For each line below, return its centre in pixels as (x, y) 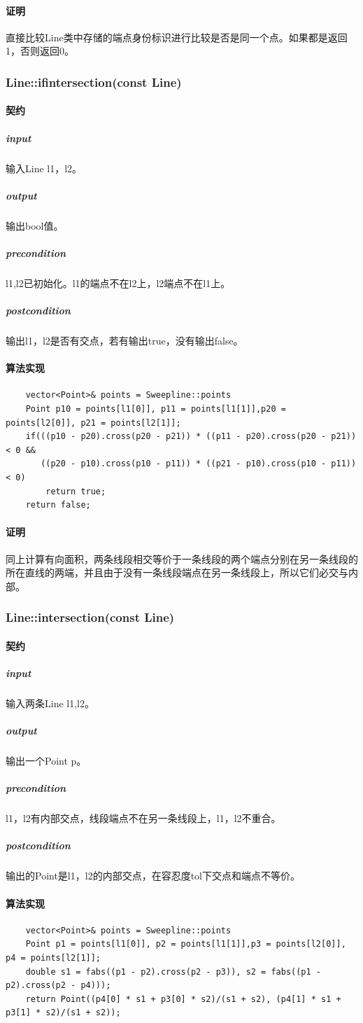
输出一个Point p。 (46, 761)
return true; (76, 491)
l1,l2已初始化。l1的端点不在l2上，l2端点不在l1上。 (118, 283)
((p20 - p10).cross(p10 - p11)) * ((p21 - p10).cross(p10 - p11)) (199, 464)
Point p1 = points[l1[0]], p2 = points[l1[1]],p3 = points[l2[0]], (186, 944)
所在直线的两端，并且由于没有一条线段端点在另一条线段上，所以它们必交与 (177, 572)
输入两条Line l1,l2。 (50, 703)
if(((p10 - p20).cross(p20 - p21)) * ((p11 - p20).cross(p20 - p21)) (191, 437)
